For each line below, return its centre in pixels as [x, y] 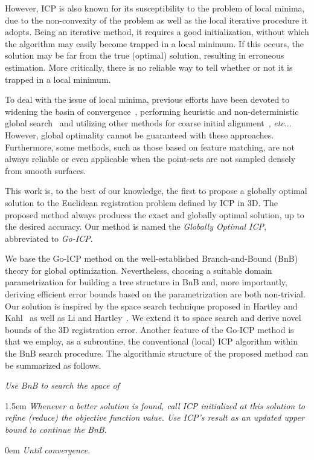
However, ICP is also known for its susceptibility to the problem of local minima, [155, 8]
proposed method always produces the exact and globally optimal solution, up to [155, 214]
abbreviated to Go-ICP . [49, 238]
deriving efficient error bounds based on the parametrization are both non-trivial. [155, 294]
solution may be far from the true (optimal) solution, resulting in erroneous [145, 55]
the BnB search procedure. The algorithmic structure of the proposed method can [157, 353]
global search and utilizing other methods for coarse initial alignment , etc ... [148, 123]
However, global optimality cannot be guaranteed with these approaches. [139, 134]
